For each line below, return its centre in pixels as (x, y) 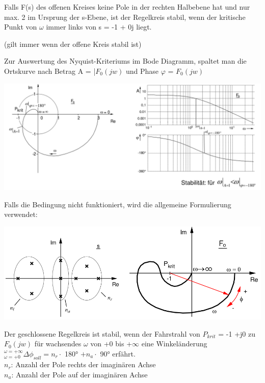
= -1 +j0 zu (237, 333)
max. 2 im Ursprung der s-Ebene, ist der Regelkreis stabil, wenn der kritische (125, 17)
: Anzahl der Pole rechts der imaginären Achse (83, 364)
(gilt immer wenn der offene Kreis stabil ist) (73, 44)
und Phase (142, 71)
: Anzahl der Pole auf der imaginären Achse (79, 374)
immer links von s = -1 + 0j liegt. (99, 27)
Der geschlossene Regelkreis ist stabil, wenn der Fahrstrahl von (102, 333)
